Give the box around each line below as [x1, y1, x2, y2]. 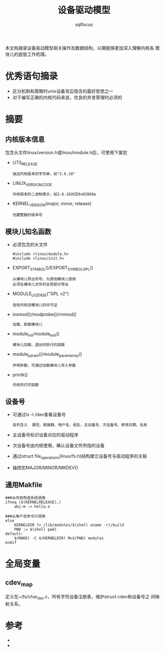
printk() [12, 372, 28, 378]
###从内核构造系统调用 [5, 495, 46, 500]
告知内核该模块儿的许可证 [12, 302, 57, 307]
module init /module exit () [12, 331, 60, 338]
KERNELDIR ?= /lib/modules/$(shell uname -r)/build [14, 522, 124, 527]
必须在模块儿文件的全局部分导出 [12, 281, 69, 287]
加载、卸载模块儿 [12, 321, 42, 327]
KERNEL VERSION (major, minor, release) [12, 201, 91, 208]
